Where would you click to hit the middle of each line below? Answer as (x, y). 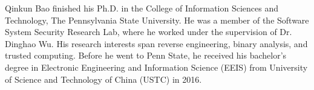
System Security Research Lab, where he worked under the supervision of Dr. (149, 32)
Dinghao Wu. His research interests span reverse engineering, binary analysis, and (156, 43)
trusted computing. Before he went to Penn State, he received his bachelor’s (146, 55)
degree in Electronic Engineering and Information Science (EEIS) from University (156, 67)
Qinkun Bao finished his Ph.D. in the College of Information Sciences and (142, 8)
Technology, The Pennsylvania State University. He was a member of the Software (157, 20)
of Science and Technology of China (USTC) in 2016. (103, 79)
